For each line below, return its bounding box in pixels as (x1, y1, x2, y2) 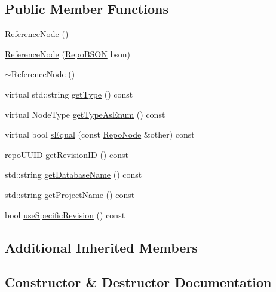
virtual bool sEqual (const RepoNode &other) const (5, 128, 195, 141)
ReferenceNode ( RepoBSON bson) (5, 47, 130, 60)
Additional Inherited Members (5, 238, 198, 256)
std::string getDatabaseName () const (5, 168, 142, 181)
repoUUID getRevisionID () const (5, 148, 128, 160)
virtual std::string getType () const (5, 87, 133, 100)
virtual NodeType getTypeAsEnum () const (5, 108, 165, 120)
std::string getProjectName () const (5, 188, 135, 200)
